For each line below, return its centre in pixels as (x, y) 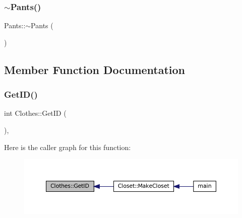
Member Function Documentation (95, 69)
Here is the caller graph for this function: (68, 147)
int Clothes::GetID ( (35, 113)
